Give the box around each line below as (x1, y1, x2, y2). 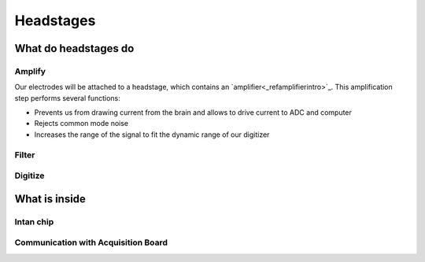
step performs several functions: (14, 93, 121, 102)
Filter (14, 149, 35, 161)
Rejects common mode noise (34, 119, 129, 128)
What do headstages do (14, 42, 135, 55)
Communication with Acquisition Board (14, 237, 168, 248)
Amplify (14, 65, 46, 76)
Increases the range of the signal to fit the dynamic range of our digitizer (34, 130, 270, 139)
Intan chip (14, 216, 54, 227)
